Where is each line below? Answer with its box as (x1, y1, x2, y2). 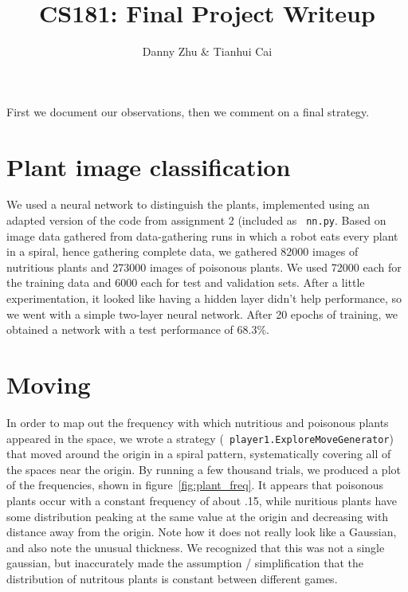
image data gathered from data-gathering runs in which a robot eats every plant (6, 227, 398, 244)
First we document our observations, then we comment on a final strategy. (6, 103, 370, 120)
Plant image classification (6, 150, 291, 182)
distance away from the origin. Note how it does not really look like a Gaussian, (6, 523, 397, 540)
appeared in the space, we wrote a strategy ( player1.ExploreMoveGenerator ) (6, 429, 394, 446)
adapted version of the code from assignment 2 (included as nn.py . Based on (6, 212, 386, 229)
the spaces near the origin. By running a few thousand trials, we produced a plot (6, 461, 401, 477)
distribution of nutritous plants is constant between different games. (6, 570, 338, 586)
